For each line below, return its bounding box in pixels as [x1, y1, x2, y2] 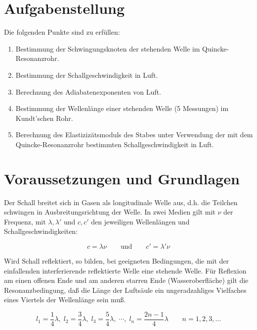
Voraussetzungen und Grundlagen [4, 168, 240, 188]
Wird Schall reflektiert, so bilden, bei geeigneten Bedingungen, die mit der [4, 255, 229, 266]
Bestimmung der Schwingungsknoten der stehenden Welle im [15, 43, 200, 54]
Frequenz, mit [4, 216, 46, 226]
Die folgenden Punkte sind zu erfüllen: [4, 27, 120, 37]
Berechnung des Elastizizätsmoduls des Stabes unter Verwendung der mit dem [15, 129, 253, 140]
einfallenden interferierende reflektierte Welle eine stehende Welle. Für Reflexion [4, 265, 247, 275]
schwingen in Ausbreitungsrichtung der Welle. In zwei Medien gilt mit [4, 207, 215, 217]
